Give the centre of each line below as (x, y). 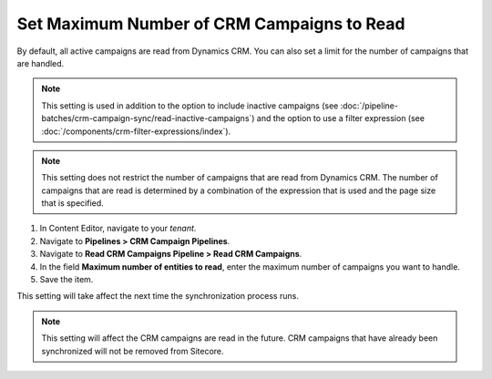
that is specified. (72, 203)
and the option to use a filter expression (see (341, 118)
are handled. (41, 63)
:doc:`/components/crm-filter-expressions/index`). (136, 131)
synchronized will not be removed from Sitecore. (133, 351)
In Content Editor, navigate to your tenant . (118, 229)
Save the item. (67, 280)
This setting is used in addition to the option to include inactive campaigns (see (190, 106)
